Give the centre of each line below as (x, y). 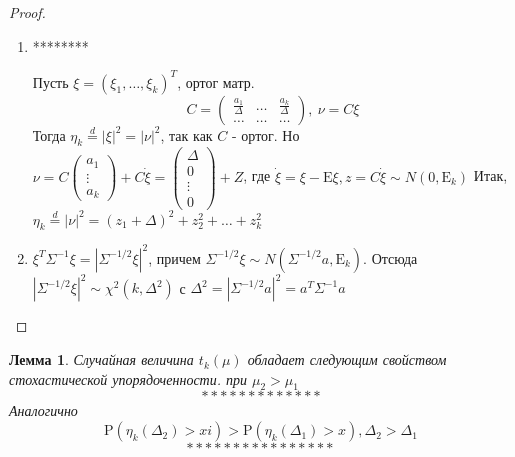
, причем (174, 257)
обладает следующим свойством (347, 359)
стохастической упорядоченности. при (128, 378)
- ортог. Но (265, 134)
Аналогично (43, 410)
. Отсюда (390, 257)
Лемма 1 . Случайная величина (101, 359)
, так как (186, 134)
